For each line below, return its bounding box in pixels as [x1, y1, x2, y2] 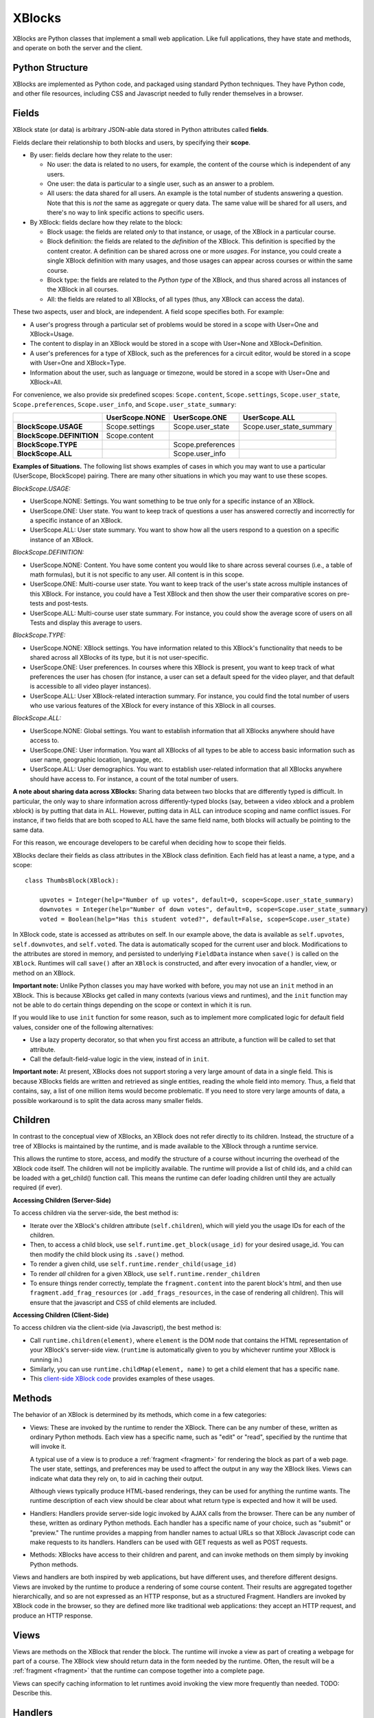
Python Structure [12, 62, 89, 74]
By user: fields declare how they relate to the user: [30, 150, 173, 159]
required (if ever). [12, 1183, 62, 1192]
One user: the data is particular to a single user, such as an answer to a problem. [47, 179, 274, 188]
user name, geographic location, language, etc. [30, 756, 164, 764]
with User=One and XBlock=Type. [30, 359, 126, 367]
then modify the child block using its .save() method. [30, 1250, 185, 1258]
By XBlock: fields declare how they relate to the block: [30, 218, 183, 226]
